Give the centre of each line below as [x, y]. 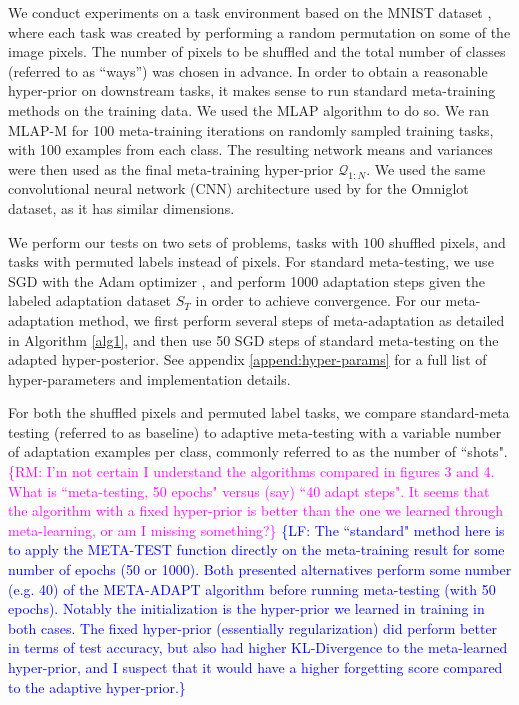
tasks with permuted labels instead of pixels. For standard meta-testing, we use [251, 261]
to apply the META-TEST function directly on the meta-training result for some [256, 549]
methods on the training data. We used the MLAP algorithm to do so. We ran [249, 109]
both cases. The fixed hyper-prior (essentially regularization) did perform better [253, 627]
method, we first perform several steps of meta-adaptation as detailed [291, 319]
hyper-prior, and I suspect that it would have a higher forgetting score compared [255, 667]
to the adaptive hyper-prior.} [97, 686]
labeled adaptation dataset [90, 300]
